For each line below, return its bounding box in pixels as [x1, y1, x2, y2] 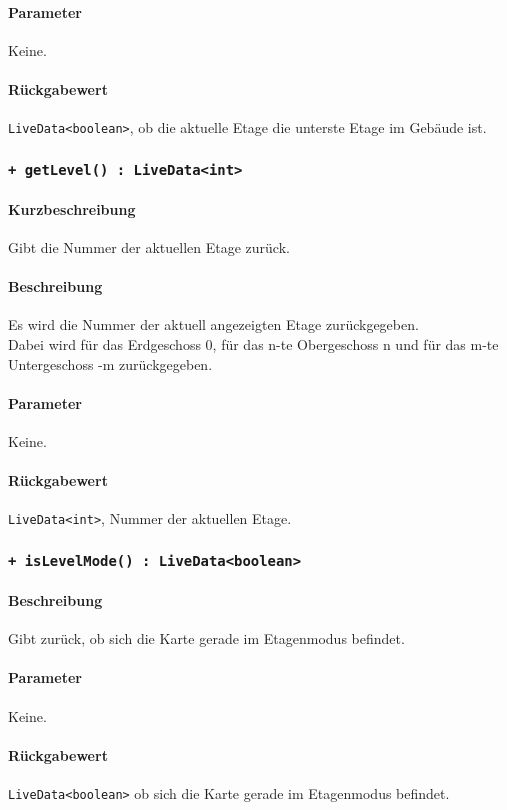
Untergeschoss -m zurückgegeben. [8, 353, 213, 374]
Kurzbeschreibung [8, 198, 136, 219]
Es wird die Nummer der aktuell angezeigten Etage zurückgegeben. [8, 314, 419, 335]
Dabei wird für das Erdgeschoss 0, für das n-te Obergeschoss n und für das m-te [8, 334, 499, 355]
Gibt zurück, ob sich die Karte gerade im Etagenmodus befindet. [8, 628, 405, 649]
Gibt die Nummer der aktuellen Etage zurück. [8, 237, 290, 258]
